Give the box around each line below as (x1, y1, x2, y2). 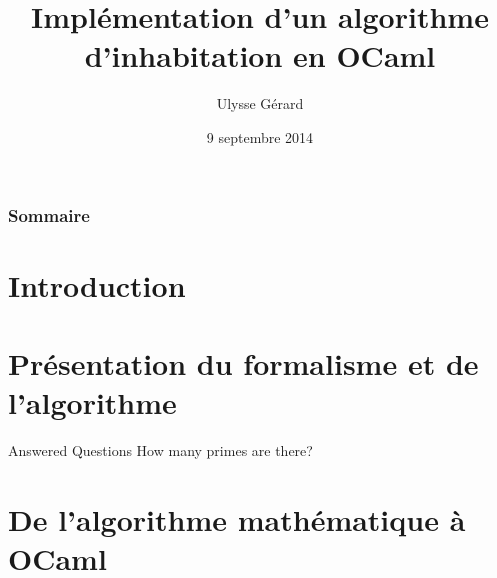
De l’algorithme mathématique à (8, 498, 466, 539)
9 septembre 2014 (206, 126, 314, 147)
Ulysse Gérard (216, 93, 304, 114)
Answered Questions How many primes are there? (8, 440, 313, 461)
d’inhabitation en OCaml (84, 35, 436, 76)
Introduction (8, 264, 186, 305)
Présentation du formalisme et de (8, 342, 479, 383)
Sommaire (8, 202, 90, 227)
